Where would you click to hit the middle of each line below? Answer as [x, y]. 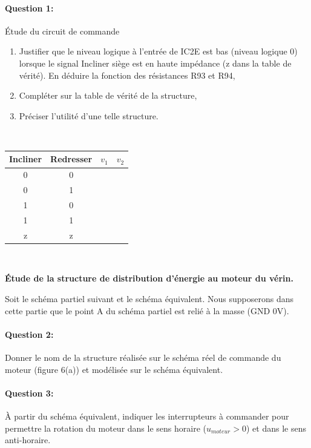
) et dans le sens [276, 428]
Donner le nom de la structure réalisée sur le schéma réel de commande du [143, 357]
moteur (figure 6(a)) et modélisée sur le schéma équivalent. [114, 369]
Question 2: [29, 334]
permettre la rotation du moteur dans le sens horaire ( [106, 428]
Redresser [71, 159]
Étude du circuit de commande [62, 31]
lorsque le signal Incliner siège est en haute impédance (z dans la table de [155, 63]
